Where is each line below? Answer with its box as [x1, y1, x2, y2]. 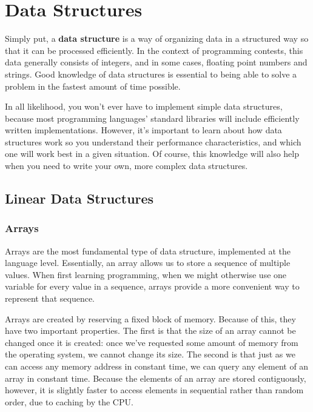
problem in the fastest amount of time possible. [5, 79, 181, 92]
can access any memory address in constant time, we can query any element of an [5, 360, 309, 372]
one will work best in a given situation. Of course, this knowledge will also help [5, 147, 300, 160]
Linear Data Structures [5, 189, 154, 208]
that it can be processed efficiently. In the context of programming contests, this [5, 44, 303, 56]
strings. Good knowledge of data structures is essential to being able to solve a [5, 67, 297, 80]
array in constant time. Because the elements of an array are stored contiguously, [5, 371, 306, 384]
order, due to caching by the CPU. [5, 395, 133, 408]
